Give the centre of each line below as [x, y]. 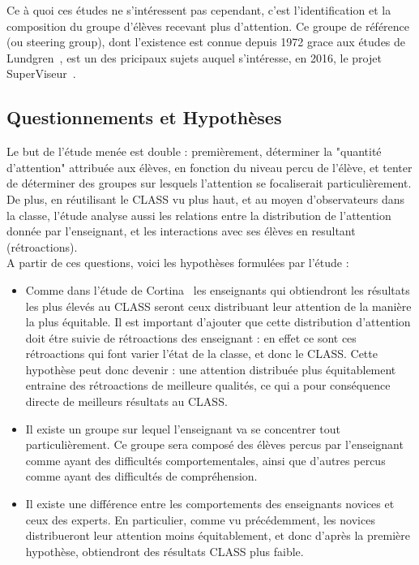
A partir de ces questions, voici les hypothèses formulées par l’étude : [178, 263]
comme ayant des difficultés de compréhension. [141, 476]
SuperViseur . [41, 73]
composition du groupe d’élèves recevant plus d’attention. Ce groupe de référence [208, 26]
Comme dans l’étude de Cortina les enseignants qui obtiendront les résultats [218, 289]
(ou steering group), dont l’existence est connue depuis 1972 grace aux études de [206, 42]
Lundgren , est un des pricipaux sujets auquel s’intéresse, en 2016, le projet [194, 57]
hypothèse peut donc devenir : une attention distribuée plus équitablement [211, 369]
